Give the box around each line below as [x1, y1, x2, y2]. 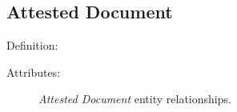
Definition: [6, 37, 58, 54]
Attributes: [6, 63, 61, 80]
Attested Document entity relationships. [38, 90, 231, 107]
